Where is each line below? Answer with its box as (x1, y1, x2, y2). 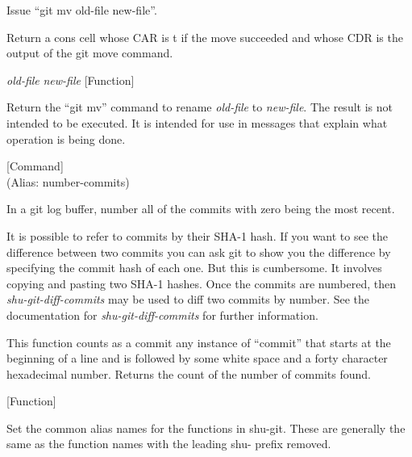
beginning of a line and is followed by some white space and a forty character (6, 350, 388, 367)
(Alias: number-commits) (6, 173, 130, 190)
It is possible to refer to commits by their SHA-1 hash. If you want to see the (6, 227, 389, 244)
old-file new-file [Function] (6, 71, 135, 88)
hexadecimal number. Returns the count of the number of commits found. (6, 365, 371, 382)
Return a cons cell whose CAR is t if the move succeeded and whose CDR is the (6, 28, 403, 45)
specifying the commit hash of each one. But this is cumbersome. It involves (6, 259, 382, 276)
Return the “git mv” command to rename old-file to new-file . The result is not (6, 99, 393, 115)
